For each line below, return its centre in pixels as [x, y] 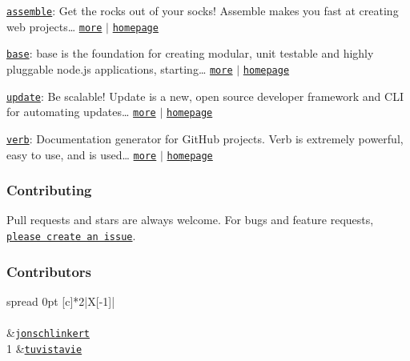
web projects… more [54, 26]
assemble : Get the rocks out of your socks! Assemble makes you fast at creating [203, 10]
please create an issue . [71, 236]
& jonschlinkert [48, 333]
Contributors [49, 271]
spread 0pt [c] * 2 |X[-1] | [61, 301]
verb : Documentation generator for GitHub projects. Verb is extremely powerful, [205, 138]
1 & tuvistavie [44, 348]
